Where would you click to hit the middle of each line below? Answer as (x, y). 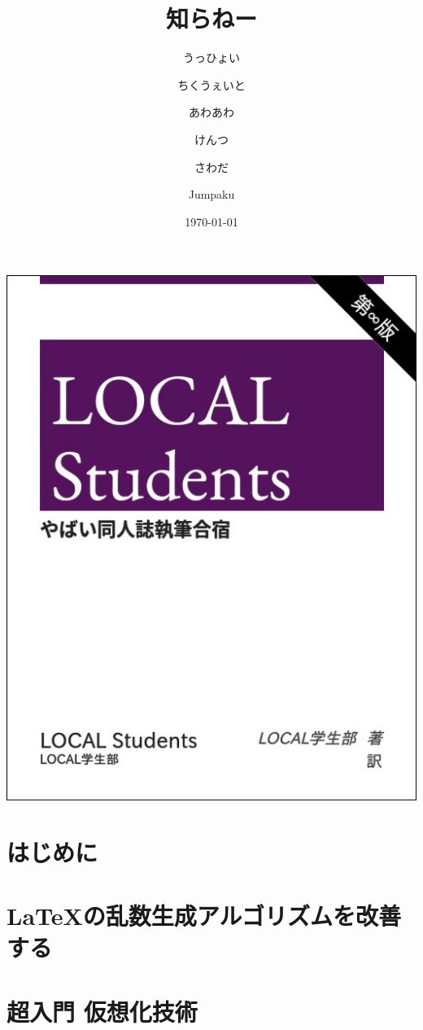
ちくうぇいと (211, 84)
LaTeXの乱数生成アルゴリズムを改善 (204, 916)
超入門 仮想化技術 (102, 1011)
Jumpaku (211, 194)
